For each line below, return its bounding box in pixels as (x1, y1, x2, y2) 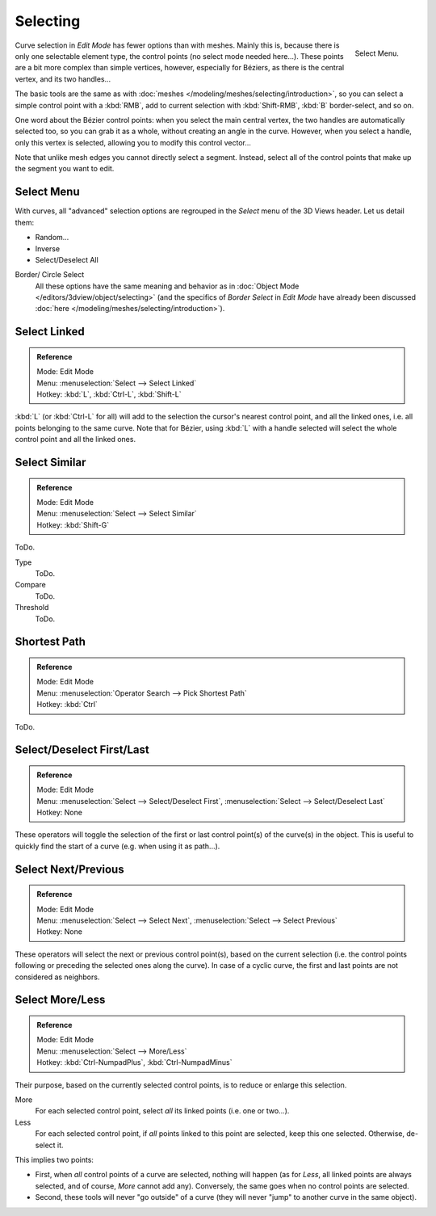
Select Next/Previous (15, 862, 124, 876)
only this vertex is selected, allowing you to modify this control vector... (15, 137, 252, 147)
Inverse (35, 243, 61, 254)
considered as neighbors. (15, 972, 100, 982)
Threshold (15, 603, 49, 612)
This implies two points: (15, 1155, 94, 1164)
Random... (35, 233, 69, 242)
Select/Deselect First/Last (15, 743, 149, 757)
